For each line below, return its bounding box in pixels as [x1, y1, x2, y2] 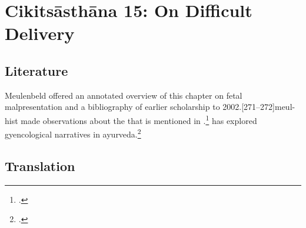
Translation [5, 156, 75, 175]
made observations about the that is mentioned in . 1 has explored [21, 112, 257, 126]
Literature [5, 61, 68, 79]
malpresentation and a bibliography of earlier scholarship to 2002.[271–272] [5, 100, 275, 113]
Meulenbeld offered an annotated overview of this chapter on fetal [5, 89, 242, 101]
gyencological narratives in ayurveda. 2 [5, 126, 141, 140]
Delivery [5, 21, 75, 45]
